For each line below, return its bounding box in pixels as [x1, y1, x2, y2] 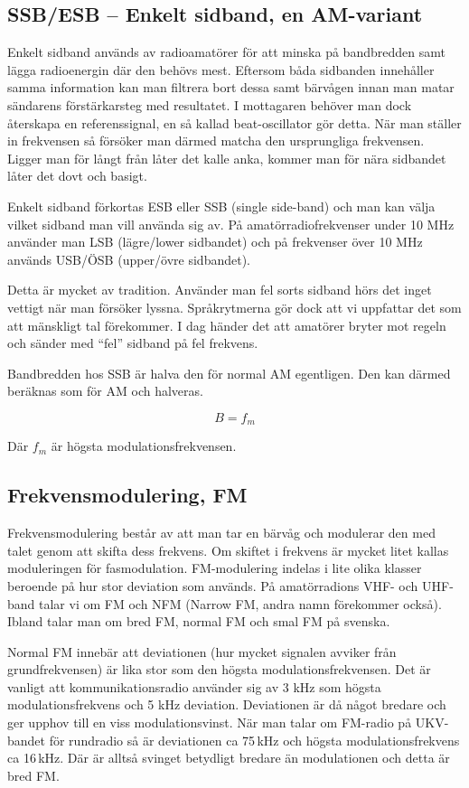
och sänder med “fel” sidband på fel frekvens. [7, 333, 258, 352]
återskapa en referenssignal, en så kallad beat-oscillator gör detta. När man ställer [7, 113, 462, 132]
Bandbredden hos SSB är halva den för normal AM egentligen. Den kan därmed [7, 363, 451, 382]
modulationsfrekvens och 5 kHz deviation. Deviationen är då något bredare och [7, 695, 446, 714]
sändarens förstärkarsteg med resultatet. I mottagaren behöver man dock [7, 95, 412, 114]
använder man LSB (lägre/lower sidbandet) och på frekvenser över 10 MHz [7, 232, 423, 251]
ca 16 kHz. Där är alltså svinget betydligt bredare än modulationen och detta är [7, 748, 450, 767]
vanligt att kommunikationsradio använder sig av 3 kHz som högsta [7, 677, 381, 696]
